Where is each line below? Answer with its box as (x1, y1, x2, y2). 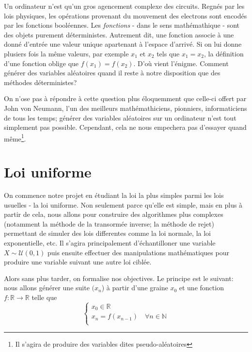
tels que (157, 48, 180, 58)
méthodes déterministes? (4, 77, 77, 87)
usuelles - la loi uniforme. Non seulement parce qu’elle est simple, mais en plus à (4, 199, 243, 210)
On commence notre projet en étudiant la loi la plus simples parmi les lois (4, 190, 224, 200)
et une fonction (179, 282, 224, 293)
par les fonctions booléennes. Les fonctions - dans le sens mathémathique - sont (4, 20, 239, 30)
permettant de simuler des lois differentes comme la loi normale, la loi (4, 228, 211, 238)
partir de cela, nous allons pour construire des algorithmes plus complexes (4, 209, 223, 219)
